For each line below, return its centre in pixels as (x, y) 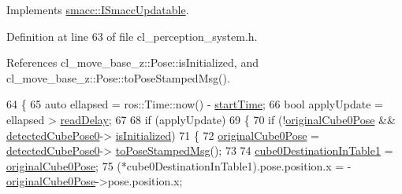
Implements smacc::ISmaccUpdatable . (98, 9)
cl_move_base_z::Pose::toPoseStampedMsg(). (118, 77)
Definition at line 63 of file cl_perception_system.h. (132, 36)
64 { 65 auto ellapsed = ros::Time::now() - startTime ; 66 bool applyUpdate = (195, 104)
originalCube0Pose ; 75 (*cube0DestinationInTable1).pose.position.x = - (179, 165)
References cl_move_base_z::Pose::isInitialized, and (132, 62)
